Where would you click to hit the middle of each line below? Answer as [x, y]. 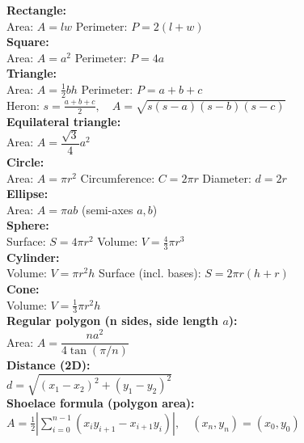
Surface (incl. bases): [150, 273]
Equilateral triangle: [64, 121]
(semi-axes [107, 209]
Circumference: [118, 177]
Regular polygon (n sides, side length [113, 321]
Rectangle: [37, 10]
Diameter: [227, 177]
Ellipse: [27, 194]
